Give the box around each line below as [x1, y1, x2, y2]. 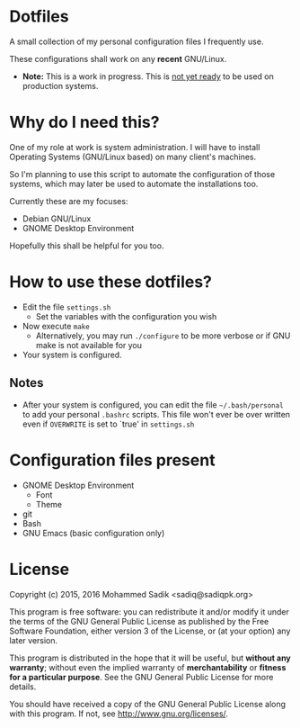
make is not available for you [35, 339, 142, 350]
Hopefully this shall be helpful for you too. [9, 240, 164, 251]
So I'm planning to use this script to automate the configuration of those [9, 168, 276, 179]
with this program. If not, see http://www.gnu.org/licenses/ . [9, 708, 229, 719]
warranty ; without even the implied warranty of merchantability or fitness [9, 661, 287, 672]
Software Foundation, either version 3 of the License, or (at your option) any [9, 625, 291, 636]
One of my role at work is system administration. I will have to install [9, 141, 260, 152]
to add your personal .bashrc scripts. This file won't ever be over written [22, 409, 290, 419]
